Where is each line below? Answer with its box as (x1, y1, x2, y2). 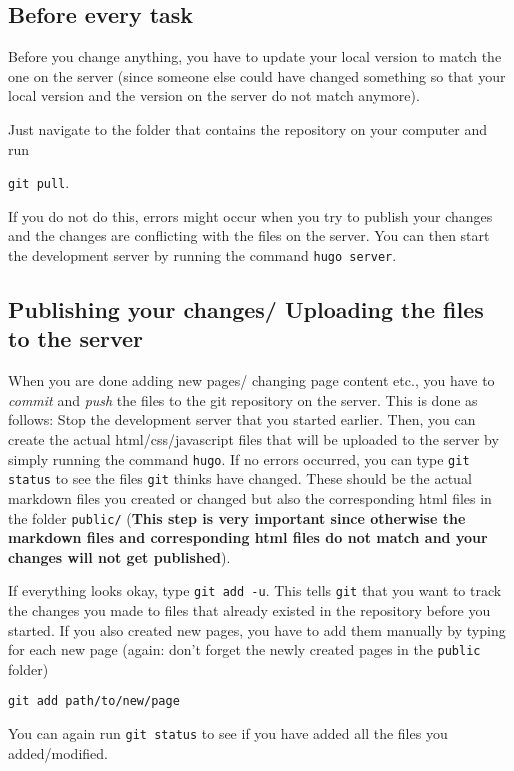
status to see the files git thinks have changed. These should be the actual (8, 468, 472, 489)
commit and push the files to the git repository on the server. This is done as (8, 389, 478, 410)
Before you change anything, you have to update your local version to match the (8, 46, 502, 67)
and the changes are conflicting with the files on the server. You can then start (8, 225, 490, 246)
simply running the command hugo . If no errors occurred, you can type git (8, 448, 470, 469)
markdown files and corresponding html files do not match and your (8, 527, 488, 548)
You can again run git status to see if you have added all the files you (8, 723, 448, 744)
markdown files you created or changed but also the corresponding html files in (8, 487, 492, 508)
